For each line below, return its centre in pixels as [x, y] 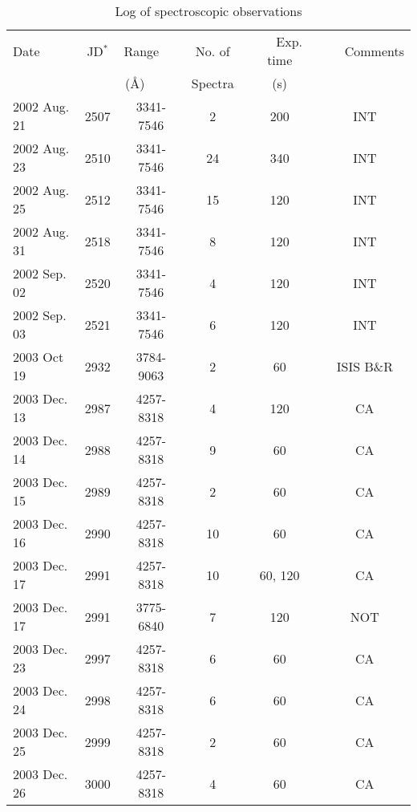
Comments [374, 51]
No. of [213, 51]
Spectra [213, 83]
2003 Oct [38, 357]
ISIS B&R [364, 366]
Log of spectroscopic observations [208, 11]
